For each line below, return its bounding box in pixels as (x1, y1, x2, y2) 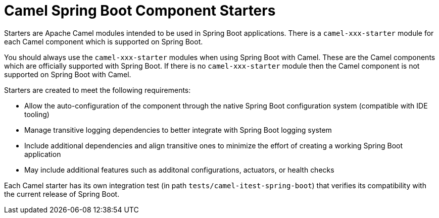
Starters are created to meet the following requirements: (4, 85, 191, 94)
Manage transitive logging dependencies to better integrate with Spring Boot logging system (24, 125, 332, 134)
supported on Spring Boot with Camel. (4, 70, 131, 79)
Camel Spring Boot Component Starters (4, 2, 276, 19)
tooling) (24, 110, 50, 119)
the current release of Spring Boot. (4, 189, 120, 198)
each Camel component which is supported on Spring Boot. (4, 37, 203, 46)
